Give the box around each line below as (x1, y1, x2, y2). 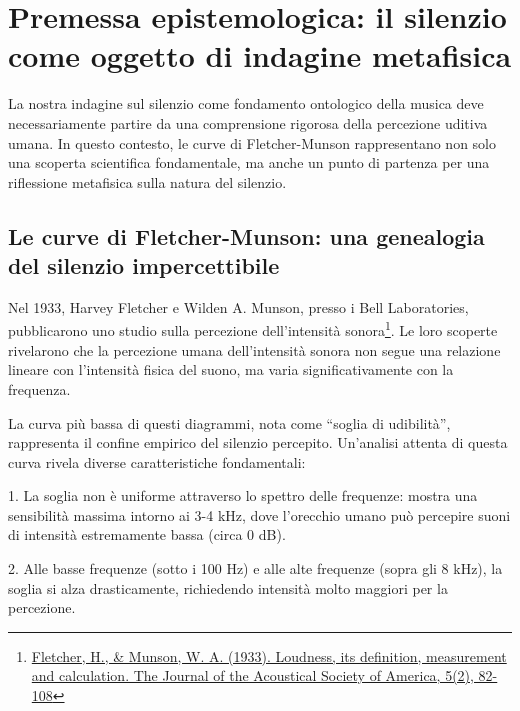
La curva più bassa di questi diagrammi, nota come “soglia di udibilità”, (8, 412, 451, 433)
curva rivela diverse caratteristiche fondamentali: (8, 451, 306, 472)
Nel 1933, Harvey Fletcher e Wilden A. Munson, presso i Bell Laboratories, (8, 296, 469, 317)
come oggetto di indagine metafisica (8, 35, 512, 76)
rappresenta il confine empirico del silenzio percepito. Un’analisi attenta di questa (8, 432, 508, 453)
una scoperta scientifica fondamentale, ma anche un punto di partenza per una (8, 152, 490, 173)
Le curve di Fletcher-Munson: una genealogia (8, 220, 485, 251)
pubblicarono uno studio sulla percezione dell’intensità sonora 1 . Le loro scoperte (8, 317, 498, 341)
